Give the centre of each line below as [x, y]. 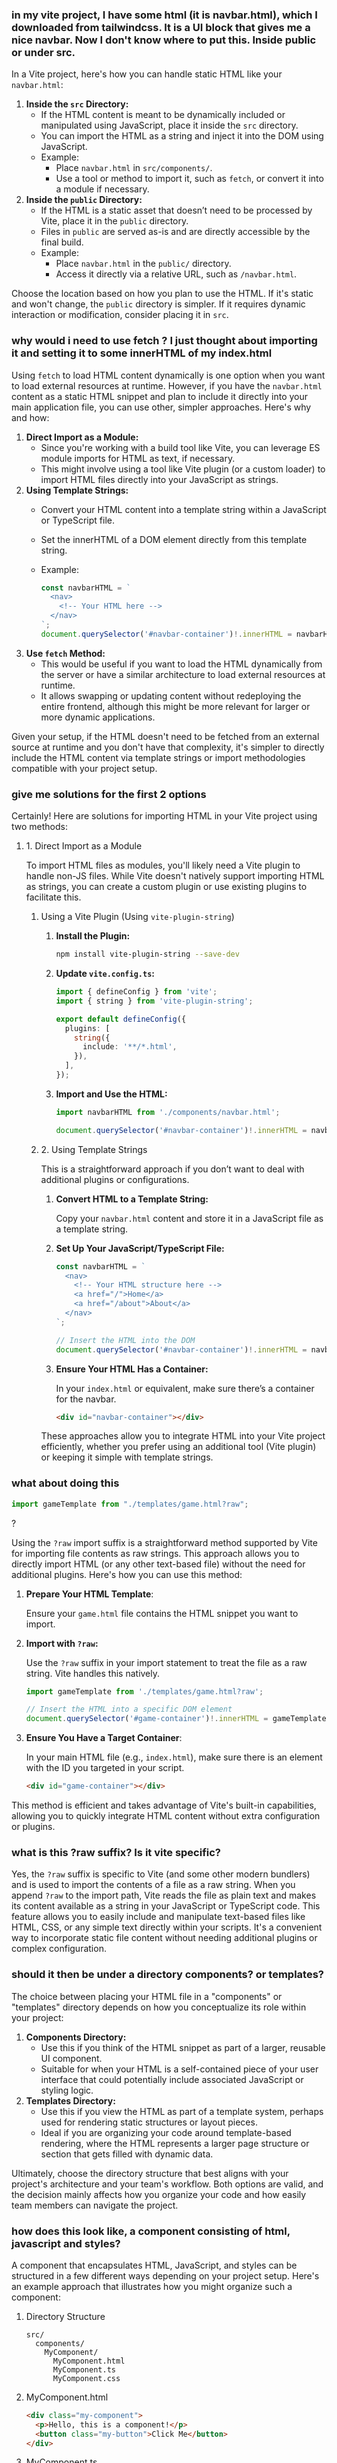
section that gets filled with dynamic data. [127, 2154]
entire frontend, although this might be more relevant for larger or [175, 706]
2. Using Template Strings [94, 1149]
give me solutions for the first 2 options [109, 794]
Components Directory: [76, 2037]
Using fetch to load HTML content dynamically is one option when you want [168, 375]
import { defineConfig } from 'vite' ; [136, 992]
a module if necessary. [102, 189]
